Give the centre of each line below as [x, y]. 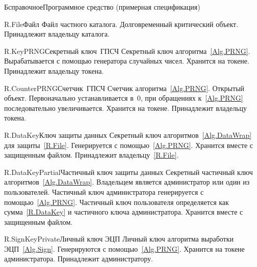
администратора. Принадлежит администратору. [79, 259]
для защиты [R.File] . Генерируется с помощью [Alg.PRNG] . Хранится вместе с [129, 145]
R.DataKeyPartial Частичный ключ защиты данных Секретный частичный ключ [128, 172]
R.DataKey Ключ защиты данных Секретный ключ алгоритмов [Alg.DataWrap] [128, 135]
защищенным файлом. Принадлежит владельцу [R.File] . [92, 155]
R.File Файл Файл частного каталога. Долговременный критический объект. [121, 24]
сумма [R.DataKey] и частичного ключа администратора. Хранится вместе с [124, 212]
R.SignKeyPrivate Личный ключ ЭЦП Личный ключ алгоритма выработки [119, 239]
